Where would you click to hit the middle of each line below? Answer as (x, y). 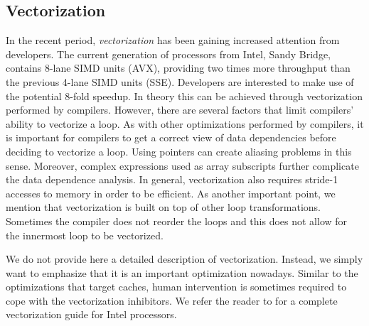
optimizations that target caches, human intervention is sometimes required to (176, 287)
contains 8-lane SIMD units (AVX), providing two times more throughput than (178, 68)
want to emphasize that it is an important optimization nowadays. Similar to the (182, 272)
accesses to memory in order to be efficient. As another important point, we (171, 193)
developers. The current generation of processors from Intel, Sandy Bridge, (168, 54)
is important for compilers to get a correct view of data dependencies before (171, 137)
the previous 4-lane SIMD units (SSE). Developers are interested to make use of (180, 81)
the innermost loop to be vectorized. (85, 235)
